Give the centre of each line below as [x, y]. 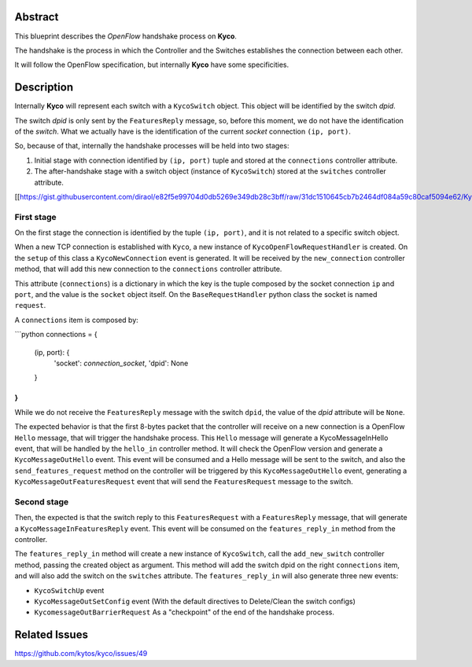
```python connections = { [56, 335]
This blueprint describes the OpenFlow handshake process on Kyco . [126, 36]
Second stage [42, 501]
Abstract [37, 17]
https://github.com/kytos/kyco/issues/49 [81, 654]
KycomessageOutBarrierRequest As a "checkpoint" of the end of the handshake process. [184, 612]
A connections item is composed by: [77, 320]
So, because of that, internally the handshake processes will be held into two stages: [152, 146]
